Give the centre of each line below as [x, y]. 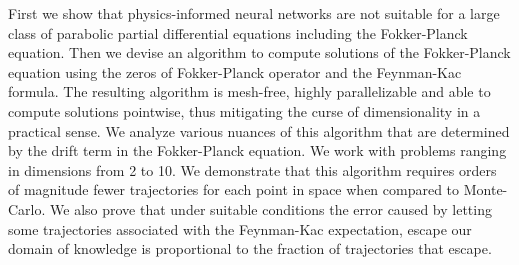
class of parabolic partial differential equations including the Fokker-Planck [238, 32]
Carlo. [27, 208]
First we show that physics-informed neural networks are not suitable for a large [254, 13]
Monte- [485, 189]
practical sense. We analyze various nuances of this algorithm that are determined [259, 130]
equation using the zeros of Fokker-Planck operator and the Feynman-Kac [235, 71]
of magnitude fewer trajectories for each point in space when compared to [234, 189]
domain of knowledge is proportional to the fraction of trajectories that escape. [250, 248]
